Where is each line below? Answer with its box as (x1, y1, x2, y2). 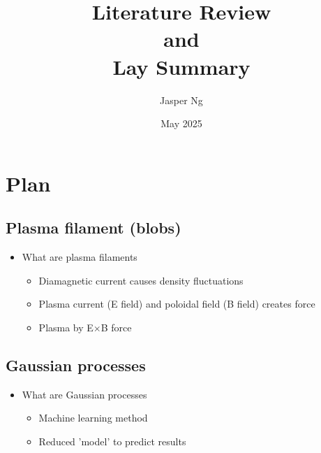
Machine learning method (38, 410, 148, 425)
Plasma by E (38, 319, 94, 334)
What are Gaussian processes (22, 387, 147, 401)
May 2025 (160, 116, 202, 131)
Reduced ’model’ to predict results (38, 433, 186, 448)
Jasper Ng (160, 92, 203, 107)
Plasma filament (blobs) (6, 217, 181, 238)
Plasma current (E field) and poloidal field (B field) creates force (38, 296, 315, 311)
